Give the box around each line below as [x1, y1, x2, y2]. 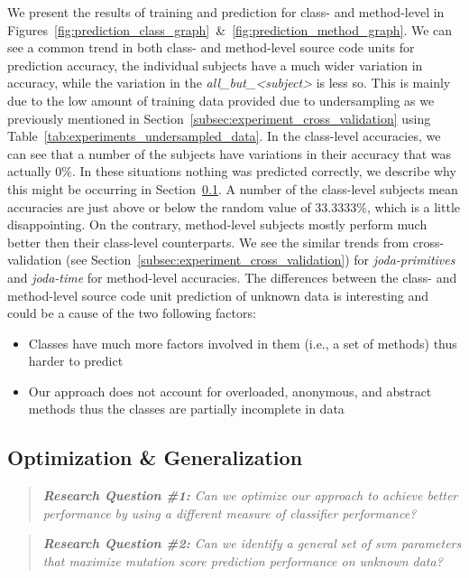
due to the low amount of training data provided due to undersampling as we [7, 90, 435, 109]
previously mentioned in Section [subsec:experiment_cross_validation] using [7, 108, 431, 127]
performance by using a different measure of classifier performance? [42, 503, 417, 522]
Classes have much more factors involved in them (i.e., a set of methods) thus [28, 333, 457, 352]
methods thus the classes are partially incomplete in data [28, 399, 345, 418]
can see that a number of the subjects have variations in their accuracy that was [7, 144, 452, 163]
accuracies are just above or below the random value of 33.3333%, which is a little [7, 197, 461, 216]
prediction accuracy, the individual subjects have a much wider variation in [7, 55, 423, 74]
